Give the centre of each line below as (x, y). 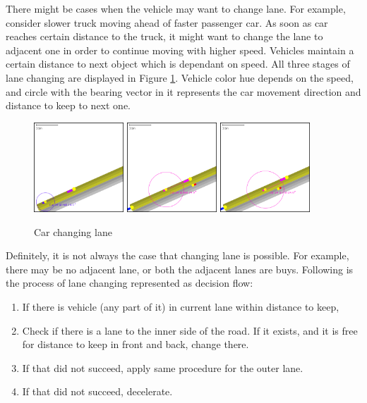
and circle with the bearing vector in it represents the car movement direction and (183, 91)
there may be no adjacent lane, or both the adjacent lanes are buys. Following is (180, 269)
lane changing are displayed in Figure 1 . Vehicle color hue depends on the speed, (180, 77)
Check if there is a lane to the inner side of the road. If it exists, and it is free (190, 330)
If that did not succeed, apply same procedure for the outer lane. (163, 367)
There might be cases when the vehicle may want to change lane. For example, (176, 8)
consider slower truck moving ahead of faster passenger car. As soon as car (167, 22)
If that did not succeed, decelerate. (97, 391)
